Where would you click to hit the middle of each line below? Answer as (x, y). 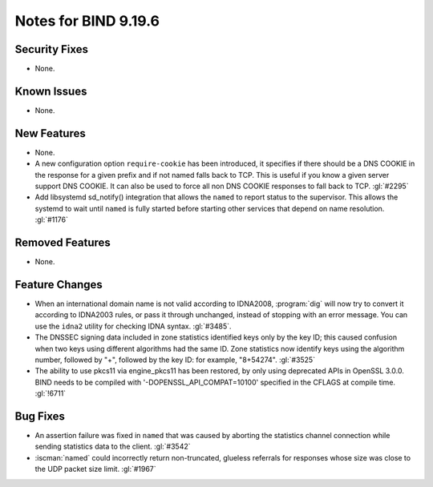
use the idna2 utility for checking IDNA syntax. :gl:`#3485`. (133, 326)
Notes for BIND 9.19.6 (87, 21)
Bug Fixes (40, 416)
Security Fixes (51, 49)
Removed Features (63, 243)
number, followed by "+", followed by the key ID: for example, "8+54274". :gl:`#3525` (175, 360)
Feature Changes (59, 284)
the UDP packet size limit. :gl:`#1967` (95, 469)
